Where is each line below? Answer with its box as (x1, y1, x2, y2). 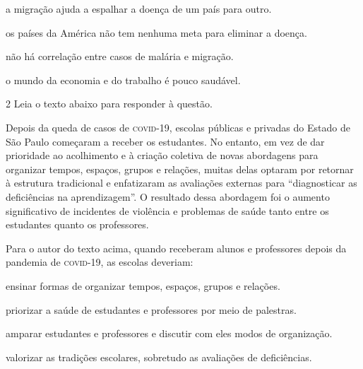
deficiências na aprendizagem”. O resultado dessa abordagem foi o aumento (6, 189, 330, 204)
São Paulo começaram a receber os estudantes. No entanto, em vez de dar (6, 134, 325, 148)
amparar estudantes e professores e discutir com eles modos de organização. (6, 326, 333, 341)
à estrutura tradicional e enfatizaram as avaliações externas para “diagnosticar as (6, 175, 357, 190)
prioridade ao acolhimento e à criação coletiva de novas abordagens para (6, 148, 319, 163)
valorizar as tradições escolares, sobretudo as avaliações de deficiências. (6, 349, 312, 364)
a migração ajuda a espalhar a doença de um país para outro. (6, 1, 272, 16)
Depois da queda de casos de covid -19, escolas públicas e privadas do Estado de (6, 119, 350, 134)
